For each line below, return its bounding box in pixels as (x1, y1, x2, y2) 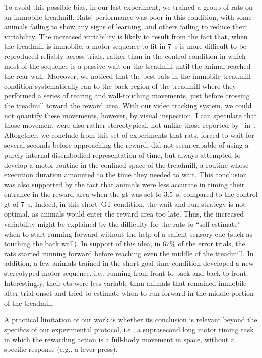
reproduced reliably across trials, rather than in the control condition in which (4, 50, 246, 61)
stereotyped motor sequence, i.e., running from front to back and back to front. (4, 268, 248, 278)
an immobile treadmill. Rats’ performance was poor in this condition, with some (4, 11, 252, 22)
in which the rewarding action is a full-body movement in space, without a (4, 334, 234, 344)
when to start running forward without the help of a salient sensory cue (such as (4, 228, 252, 239)
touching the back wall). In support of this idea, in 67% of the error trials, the (4, 238, 245, 249)
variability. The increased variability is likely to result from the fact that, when (4, 31, 248, 41)
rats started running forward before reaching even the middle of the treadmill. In (4, 248, 254, 258)
